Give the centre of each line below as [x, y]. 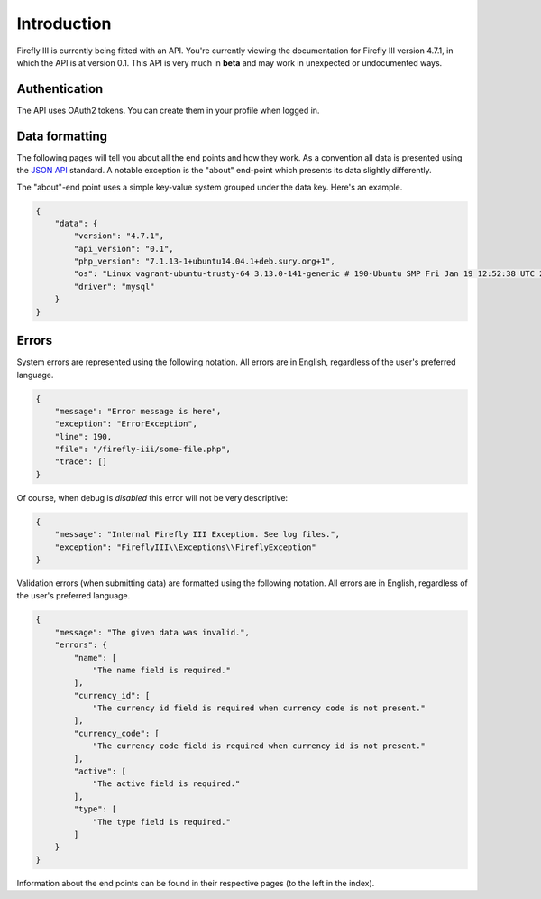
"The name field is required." [162, 670]
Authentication [60, 89]
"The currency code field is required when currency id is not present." [259, 746]
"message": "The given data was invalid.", [152, 632]
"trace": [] [81, 462]
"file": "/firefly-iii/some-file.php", [143, 449]
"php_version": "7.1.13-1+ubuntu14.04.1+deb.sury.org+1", [204, 261]
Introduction [64, 23]
